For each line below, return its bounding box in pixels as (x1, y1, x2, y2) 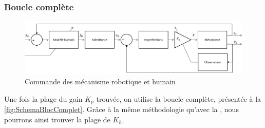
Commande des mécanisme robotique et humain (25, 76, 176, 86)
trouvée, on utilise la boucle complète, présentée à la (96, 93, 261, 104)
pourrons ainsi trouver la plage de (4, 114, 110, 124)
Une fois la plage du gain (4, 93, 83, 104)
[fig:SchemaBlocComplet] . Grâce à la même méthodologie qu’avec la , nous (4, 103, 239, 114)
